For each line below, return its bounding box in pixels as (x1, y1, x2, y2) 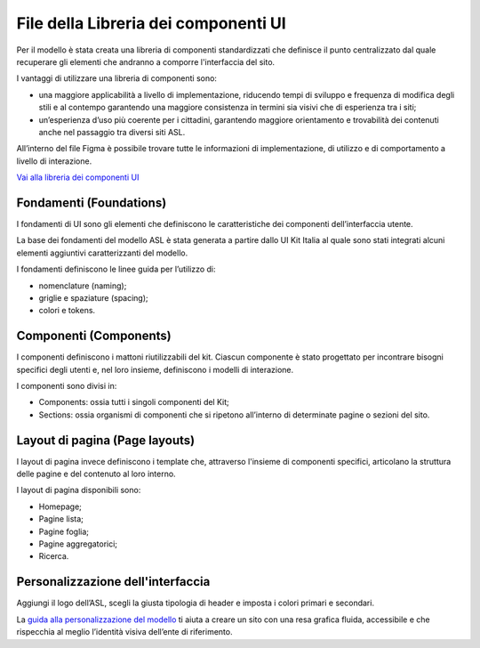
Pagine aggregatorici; (38, 539, 118, 549)
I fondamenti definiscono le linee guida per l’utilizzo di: (16, 263, 217, 275)
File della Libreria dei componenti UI (16, 13, 286, 33)
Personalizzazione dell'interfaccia (16, 574, 211, 589)
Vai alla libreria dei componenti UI (16, 172, 140, 182)
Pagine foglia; (38, 526, 89, 537)
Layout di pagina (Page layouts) (16, 433, 196, 448)
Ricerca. (38, 551, 69, 562)
